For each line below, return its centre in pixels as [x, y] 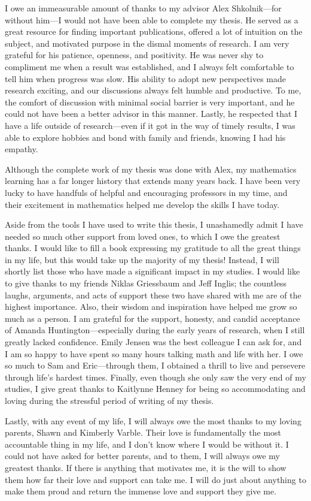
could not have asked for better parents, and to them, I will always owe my [142, 456]
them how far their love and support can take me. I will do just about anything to [155, 479]
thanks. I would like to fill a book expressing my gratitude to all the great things [153, 248]
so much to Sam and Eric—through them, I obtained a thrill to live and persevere [155, 365]
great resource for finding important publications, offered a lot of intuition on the [154, 31]
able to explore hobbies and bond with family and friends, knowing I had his [145, 137]
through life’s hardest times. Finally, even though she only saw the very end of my [155, 377]
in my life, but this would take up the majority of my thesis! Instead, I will [142, 259]
